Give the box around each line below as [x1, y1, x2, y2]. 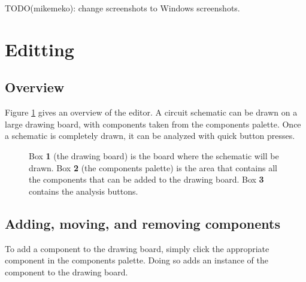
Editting [5, 37, 74, 61]
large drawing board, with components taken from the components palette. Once [5, 117, 301, 130]
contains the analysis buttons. [29, 184, 138, 197]
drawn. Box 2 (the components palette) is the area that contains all [29, 161, 277, 174]
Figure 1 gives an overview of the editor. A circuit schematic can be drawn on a [5, 106, 298, 119]
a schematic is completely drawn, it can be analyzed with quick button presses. [5, 129, 295, 142]
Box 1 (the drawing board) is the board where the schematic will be [29, 149, 279, 162]
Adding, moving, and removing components [5, 214, 280, 232]
